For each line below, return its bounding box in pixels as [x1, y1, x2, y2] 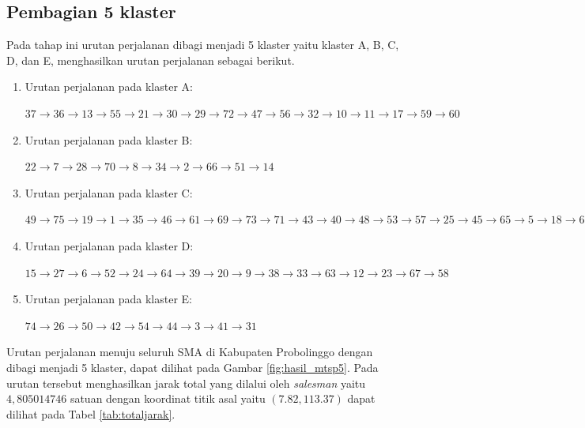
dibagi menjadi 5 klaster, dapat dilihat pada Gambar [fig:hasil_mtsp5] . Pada [6, 359, 379, 375]
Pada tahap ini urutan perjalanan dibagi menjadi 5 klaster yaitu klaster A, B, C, [6, 36, 399, 53]
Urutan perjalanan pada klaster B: [25, 131, 193, 148]
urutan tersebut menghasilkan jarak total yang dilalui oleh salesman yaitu [6, 374, 366, 391]
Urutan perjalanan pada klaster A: [25, 78, 193, 95]
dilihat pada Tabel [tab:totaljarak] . [6, 405, 175, 422]
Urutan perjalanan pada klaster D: [25, 237, 194, 253]
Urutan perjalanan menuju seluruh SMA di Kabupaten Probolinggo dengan [6, 344, 373, 360]
